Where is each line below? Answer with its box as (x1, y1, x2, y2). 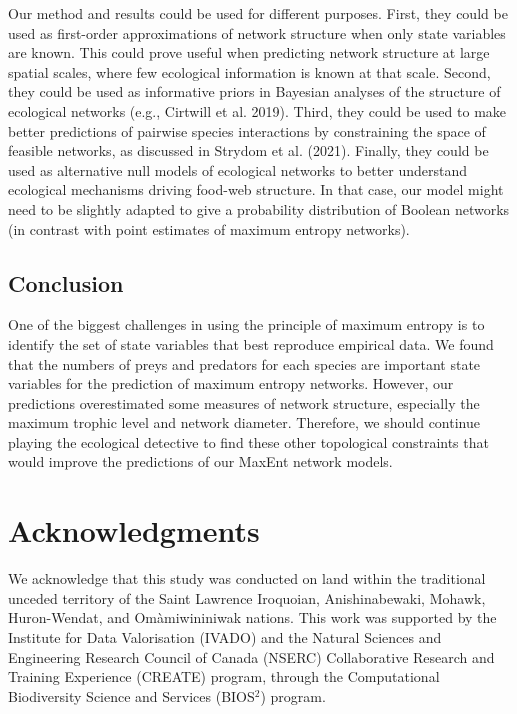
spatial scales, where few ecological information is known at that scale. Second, (8, 61, 491, 82)
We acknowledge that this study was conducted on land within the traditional (8, 568, 486, 589)
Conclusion (8, 267, 124, 298)
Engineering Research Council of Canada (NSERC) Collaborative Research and (8, 646, 495, 667)
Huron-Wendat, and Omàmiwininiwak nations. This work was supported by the (8, 607, 497, 628)
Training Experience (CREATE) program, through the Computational (8, 666, 440, 687)
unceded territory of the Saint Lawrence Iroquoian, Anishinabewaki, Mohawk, (8, 587, 486, 608)
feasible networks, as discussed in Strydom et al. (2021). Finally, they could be (8, 140, 489, 161)
